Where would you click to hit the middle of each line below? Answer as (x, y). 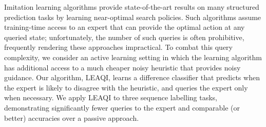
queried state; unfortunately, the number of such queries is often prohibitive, (124, 37)
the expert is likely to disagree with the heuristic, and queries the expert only (126, 87)
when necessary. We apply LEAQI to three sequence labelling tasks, (111, 97)
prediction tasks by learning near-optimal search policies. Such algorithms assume (133, 17)
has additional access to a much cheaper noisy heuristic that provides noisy (122, 67)
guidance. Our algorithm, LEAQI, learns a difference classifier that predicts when (132, 77)
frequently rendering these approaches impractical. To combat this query (118, 47)
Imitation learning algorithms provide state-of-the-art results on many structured (132, 7)
